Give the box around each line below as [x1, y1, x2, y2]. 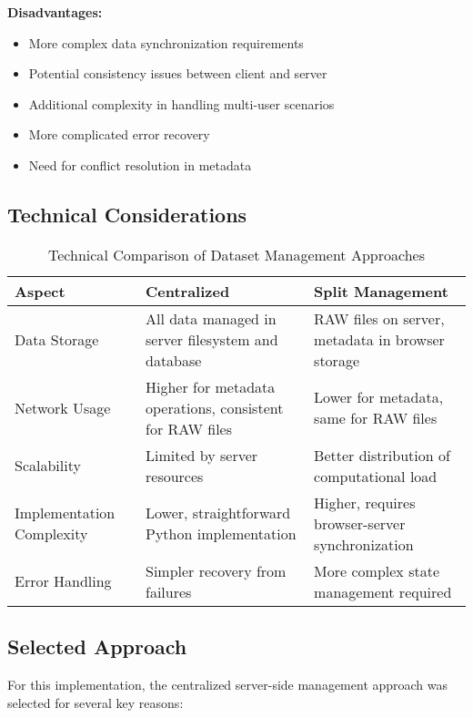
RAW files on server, [314, 307, 445, 329]
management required [314, 580, 452, 602]
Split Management [314, 280, 448, 302]
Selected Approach [7, 632, 187, 661]
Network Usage [15, 396, 111, 418]
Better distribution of [314, 444, 450, 466]
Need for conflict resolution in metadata [28, 155, 252, 174]
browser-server [314, 512, 406, 534]
